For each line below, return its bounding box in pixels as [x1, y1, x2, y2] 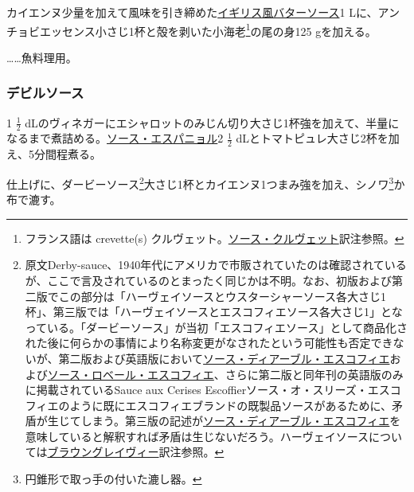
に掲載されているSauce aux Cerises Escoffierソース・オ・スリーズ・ [25, 381, 368, 398]
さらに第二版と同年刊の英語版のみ [225, 365, 404, 382]
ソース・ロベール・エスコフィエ [47, 365, 214, 382]
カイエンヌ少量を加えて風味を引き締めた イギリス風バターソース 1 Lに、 [6, 4, 378, 20]
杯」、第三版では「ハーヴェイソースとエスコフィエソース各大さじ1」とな [25, 303, 403, 320]
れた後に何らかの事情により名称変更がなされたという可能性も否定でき [25, 334, 393, 351]
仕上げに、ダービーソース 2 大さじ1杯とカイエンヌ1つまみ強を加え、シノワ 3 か [6, 173, 405, 192]
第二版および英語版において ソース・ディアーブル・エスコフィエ [58, 349, 390, 366]
